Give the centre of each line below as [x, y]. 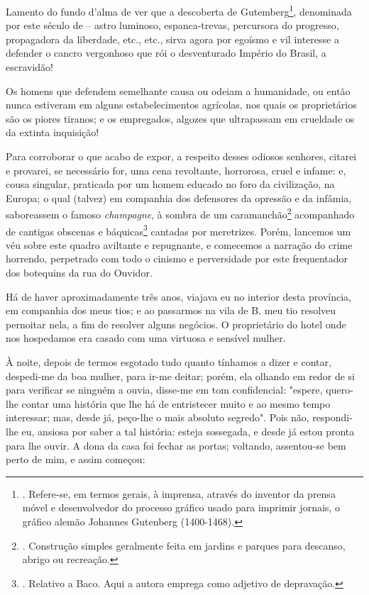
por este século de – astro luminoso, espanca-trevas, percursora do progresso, [172, 25]
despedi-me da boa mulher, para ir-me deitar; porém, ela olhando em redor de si [180, 376]
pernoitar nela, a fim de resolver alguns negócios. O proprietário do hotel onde [176, 324]
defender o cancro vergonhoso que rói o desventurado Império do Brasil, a [166, 53]
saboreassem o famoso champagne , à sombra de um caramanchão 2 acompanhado [180, 213]
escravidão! [30, 67]
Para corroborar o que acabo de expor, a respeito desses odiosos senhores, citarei [181, 156]
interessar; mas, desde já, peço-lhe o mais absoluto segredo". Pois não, [158, 417]
